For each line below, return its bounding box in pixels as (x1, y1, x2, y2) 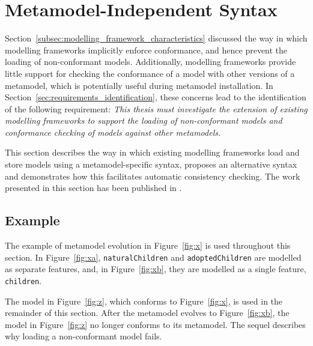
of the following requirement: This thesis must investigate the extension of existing (5, 102, 308, 115)
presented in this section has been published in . (5, 181, 182, 194)
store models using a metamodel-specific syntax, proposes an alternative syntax (5, 158, 297, 171)
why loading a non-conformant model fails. (5, 330, 162, 342)
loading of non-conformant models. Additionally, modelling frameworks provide (5, 55, 296, 68)
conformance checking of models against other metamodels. (5, 126, 221, 138)
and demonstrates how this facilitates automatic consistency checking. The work (5, 169, 300, 182)
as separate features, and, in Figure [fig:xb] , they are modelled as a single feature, (5, 263, 306, 275)
